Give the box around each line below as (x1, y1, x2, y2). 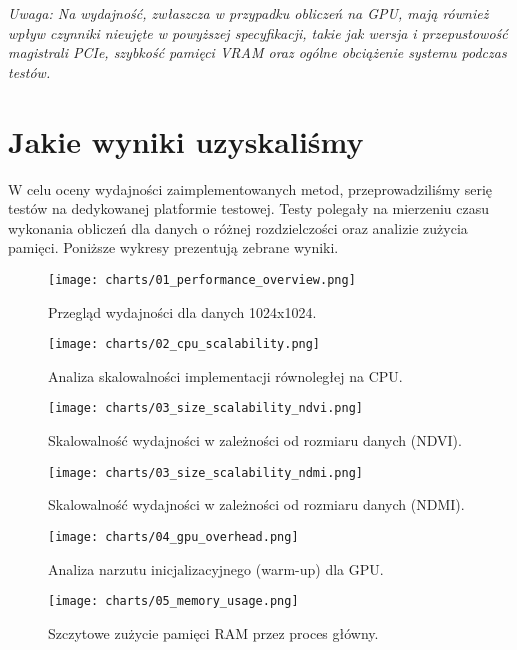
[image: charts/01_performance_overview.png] (48, 272, 356, 287)
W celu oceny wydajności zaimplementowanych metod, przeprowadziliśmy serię (8, 178, 493, 199)
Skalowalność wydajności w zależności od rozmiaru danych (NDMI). (48, 494, 465, 515)
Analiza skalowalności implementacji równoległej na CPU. (48, 365, 403, 386)
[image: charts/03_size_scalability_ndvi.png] (48, 401, 363, 416)
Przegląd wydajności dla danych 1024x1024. (48, 301, 317, 322)
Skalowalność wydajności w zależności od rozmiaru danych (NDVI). (48, 430, 462, 451)
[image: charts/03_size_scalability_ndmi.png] (48, 465, 363, 480)
